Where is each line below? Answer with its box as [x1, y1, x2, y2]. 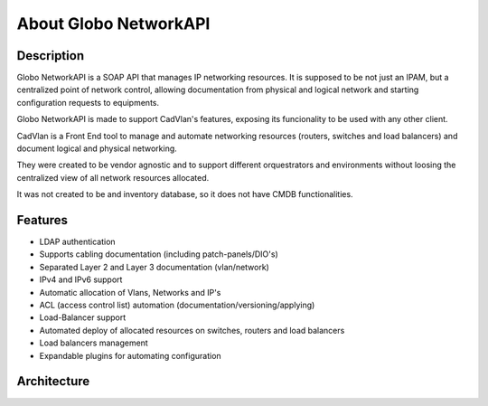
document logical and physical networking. [16, 143, 178, 154]
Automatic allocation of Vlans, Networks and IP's [39, 287, 221, 297]
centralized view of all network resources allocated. [16, 172, 210, 183]
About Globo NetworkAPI [16, 14, 211, 33]
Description [16, 48, 85, 63]
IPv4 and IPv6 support [39, 274, 123, 285]
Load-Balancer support [39, 312, 127, 323]
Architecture [16, 373, 90, 389]
